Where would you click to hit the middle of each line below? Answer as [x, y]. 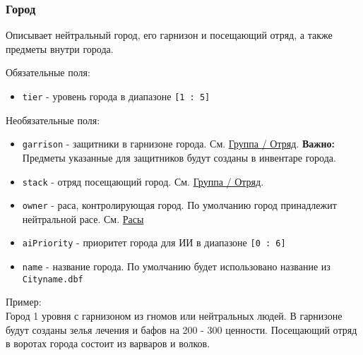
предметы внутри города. [60, 48]
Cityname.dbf [53, 279]
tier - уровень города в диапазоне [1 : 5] [116, 96]
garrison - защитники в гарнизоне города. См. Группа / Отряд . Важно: [178, 144]
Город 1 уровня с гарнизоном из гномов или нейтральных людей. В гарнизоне [174, 315]
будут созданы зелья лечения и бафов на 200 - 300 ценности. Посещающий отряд [181, 329]
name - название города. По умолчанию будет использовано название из [176, 266]
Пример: [24, 302]
